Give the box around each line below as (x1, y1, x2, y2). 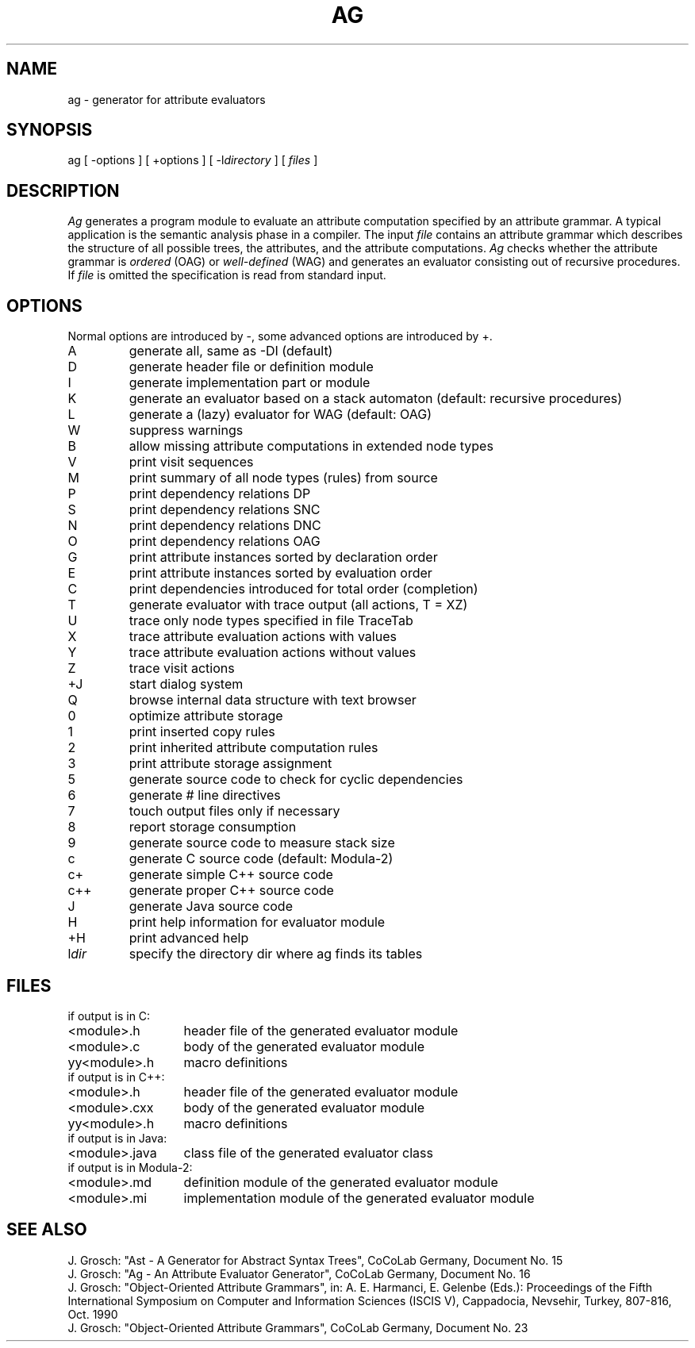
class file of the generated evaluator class (183, 1144, 433, 1161)
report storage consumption (129, 819, 297, 835)
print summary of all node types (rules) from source (129, 470, 438, 486)
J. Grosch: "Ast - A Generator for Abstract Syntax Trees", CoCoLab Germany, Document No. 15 (67, 1253, 563, 1267)
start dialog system (129, 676, 244, 693)
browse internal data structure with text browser (129, 692, 417, 709)
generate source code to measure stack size (129, 835, 395, 851)
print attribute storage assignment (129, 755, 332, 772)
